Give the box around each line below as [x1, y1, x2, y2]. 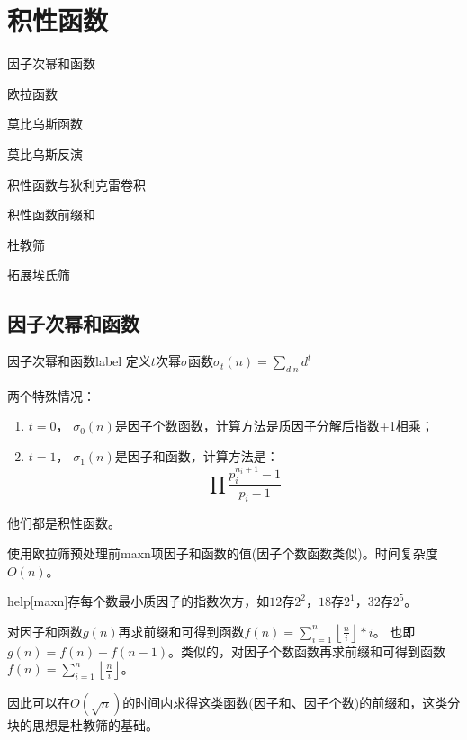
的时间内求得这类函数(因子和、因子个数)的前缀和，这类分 [122, 693, 461, 712]
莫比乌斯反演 [7, 144, 83, 163]
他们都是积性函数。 [7, 513, 121, 532]
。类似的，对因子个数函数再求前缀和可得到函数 [167, 641, 445, 660]
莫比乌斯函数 [7, 114, 83, 133]
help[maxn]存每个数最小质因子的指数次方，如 [7, 592, 270, 611]
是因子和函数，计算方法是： [114, 447, 279, 466]
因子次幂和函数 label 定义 [7, 352, 151, 370]
